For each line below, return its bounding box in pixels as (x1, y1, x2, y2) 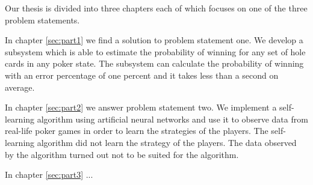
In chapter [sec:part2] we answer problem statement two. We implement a (5, 101, 277, 114)
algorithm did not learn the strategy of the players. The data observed (37, 136, 297, 148)
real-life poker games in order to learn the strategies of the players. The (5, 124, 268, 137)
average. (5, 80, 35, 93)
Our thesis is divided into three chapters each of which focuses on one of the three (5, 2, 308, 14)
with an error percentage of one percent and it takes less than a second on (5, 68, 279, 81)
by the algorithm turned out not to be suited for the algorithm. (5, 148, 239, 160)
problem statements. (5, 13, 80, 26)
